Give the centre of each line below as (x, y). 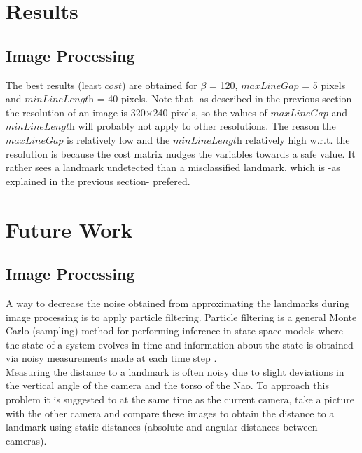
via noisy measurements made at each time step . (111, 358)
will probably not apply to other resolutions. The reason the (207, 126)
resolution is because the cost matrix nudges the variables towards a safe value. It (181, 153)
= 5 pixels (324, 84)
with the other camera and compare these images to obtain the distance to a (170, 413)
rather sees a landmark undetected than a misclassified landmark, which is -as (173, 167)
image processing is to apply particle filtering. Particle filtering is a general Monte (181, 317)
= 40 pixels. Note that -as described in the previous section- (226, 99)
